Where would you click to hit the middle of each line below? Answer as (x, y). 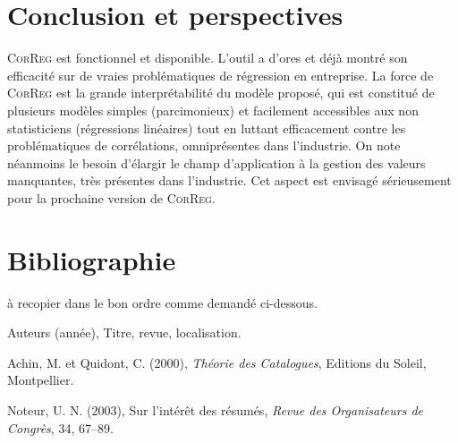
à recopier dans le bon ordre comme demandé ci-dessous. (162, 302)
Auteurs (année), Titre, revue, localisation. (124, 332)
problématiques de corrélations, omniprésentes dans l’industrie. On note (204, 145)
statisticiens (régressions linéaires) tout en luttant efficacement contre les (207, 128)
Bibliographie (92, 259)
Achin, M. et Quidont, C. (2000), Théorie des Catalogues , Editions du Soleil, (217, 362)
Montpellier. (41, 380)
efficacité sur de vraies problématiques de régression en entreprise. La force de (221, 75)
